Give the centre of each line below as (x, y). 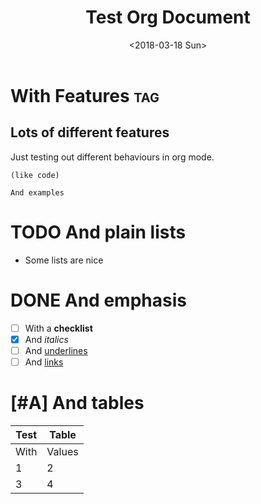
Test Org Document (168, 17)
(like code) (35, 175)
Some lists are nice (64, 260)
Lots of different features (90, 132)
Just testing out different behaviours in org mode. (112, 157)
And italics (46, 339)
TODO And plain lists (98, 232)
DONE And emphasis (98, 300)
